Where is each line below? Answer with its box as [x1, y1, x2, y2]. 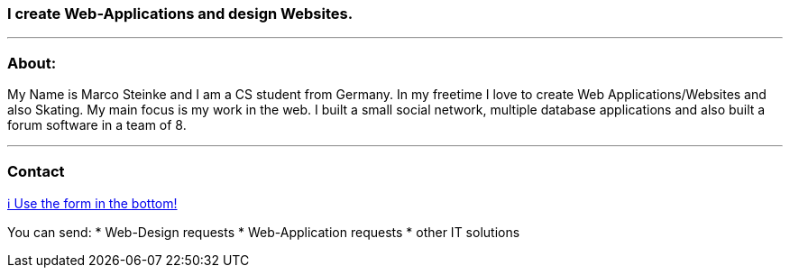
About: [7, 53, 57, 72]
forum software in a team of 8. [7, 117, 187, 133]
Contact [7, 161, 65, 180]
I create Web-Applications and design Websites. [7, 5, 354, 23]
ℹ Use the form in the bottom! [7, 195, 178, 211]
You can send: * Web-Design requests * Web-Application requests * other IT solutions [7, 224, 520, 240]
